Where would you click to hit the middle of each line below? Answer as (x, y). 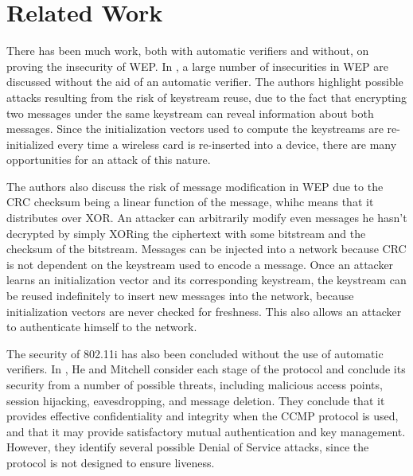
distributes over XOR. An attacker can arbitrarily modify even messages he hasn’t (207, 218)
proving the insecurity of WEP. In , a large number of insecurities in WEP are (198, 66)
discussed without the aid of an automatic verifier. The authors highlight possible (205, 82)
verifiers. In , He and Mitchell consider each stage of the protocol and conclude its (206, 369)
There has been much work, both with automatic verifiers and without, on (188, 51)
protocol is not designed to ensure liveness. (111, 462)
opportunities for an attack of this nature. (109, 160)
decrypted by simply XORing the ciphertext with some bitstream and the (186, 233)
